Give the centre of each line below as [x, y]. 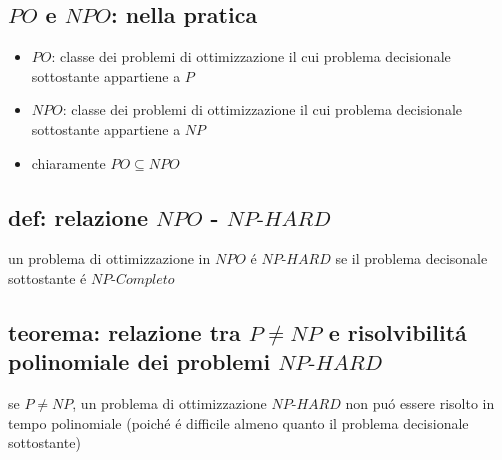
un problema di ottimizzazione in [109, 258]
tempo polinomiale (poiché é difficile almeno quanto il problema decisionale [238, 422]
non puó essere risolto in [420, 403]
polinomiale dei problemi [139, 361]
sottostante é [47, 277]
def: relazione [78, 216]
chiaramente [68, 162]
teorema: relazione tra [124, 331]
